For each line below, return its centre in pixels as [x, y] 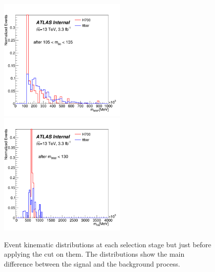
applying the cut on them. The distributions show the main [94, 254]
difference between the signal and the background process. [92, 263]
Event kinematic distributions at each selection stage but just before [108, 244]
